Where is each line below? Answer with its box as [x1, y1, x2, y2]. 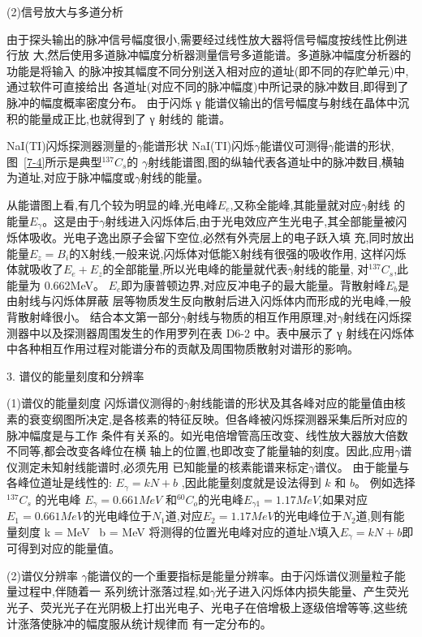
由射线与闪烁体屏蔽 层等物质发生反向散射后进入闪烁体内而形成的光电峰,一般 [6, 292, 411, 309]
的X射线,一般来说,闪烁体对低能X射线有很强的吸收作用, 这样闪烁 [69, 244, 407, 261]
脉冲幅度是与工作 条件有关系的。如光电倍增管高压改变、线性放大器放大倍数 [6, 426, 408, 443]
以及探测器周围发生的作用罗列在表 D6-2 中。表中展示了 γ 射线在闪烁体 [40, 324, 415, 341]
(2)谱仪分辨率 [6, 566, 78, 583]
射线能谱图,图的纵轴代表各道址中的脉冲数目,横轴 [148, 153, 405, 170]
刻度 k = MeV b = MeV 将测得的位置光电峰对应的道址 [17, 523, 308, 540]
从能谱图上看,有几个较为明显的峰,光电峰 [6, 196, 217, 213]
